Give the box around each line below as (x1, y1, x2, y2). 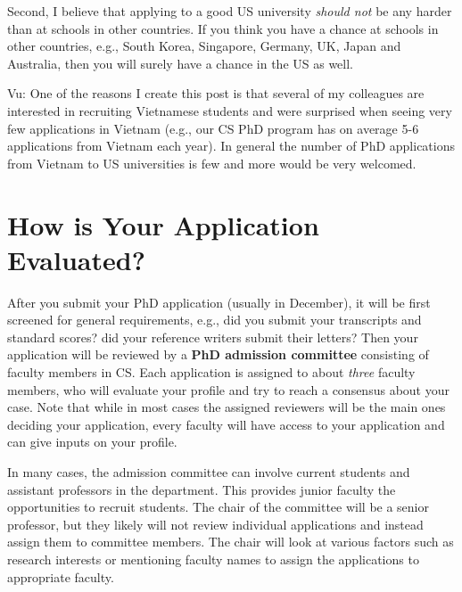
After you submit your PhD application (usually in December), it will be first (7, 292, 431, 311)
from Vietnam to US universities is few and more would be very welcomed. (7, 153, 417, 172)
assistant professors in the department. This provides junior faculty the (7, 480, 396, 498)
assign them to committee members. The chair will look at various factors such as (7, 532, 454, 551)
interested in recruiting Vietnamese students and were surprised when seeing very (7, 101, 452, 119)
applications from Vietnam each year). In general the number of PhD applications (7, 136, 455, 155)
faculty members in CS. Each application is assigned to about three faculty (7, 363, 416, 382)
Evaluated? (7, 241, 145, 277)
